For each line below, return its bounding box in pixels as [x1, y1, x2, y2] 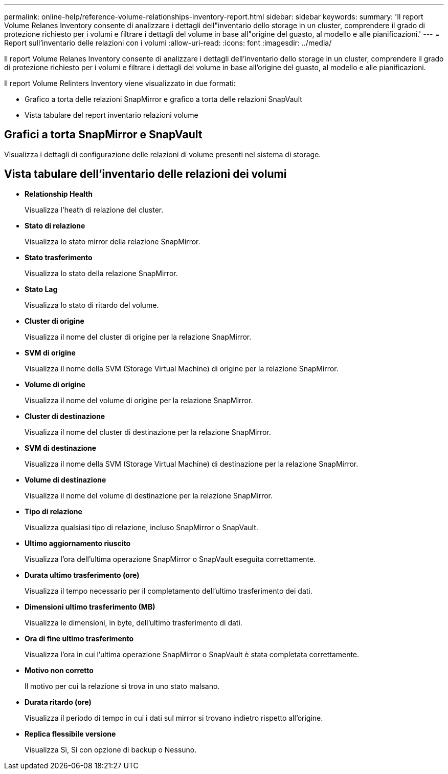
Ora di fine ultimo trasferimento [25, 634, 134, 643]
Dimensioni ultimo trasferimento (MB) [25, 602, 155, 611]
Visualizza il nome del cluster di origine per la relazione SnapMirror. [25, 332, 252, 341]
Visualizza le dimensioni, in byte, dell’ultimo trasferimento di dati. [25, 618, 242, 627]
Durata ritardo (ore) [25, 697, 92, 706]
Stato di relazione [25, 221, 85, 230]
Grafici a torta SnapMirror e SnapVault [4, 128, 203, 141]
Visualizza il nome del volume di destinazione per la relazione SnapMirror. [25, 491, 273, 500]
